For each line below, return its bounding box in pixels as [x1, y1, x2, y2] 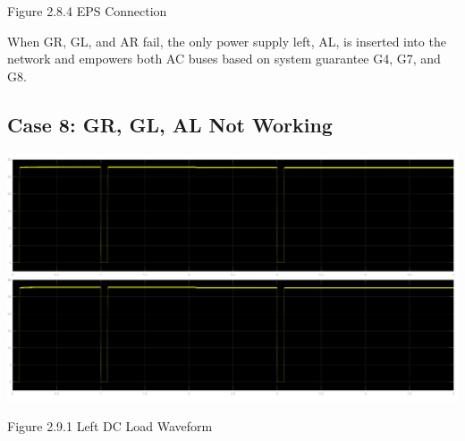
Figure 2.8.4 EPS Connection [7, 2, 167, 20]
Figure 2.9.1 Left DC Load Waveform [7, 417, 213, 436]
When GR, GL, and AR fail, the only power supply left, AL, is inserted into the [7, 31, 446, 50]
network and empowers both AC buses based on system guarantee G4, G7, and [7, 49, 441, 68]
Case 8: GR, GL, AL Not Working [7, 110, 333, 138]
